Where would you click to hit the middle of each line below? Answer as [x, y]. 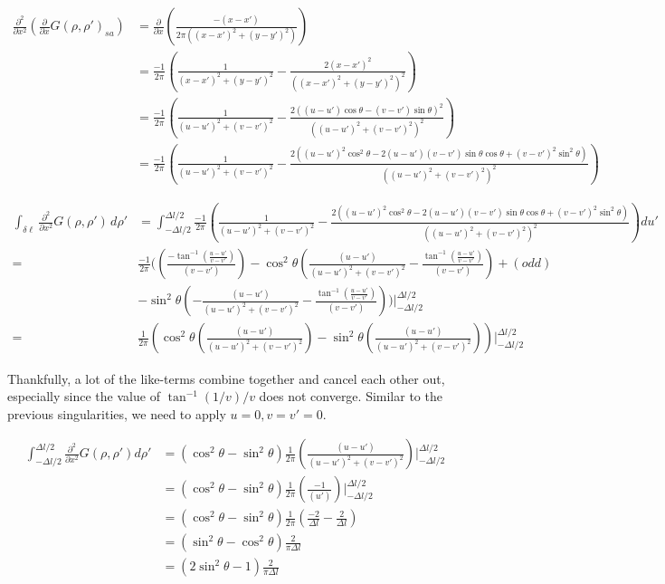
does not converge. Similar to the [351, 396]
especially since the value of [84, 396]
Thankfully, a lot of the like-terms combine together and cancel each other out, [226, 378]
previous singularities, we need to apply [117, 413]
